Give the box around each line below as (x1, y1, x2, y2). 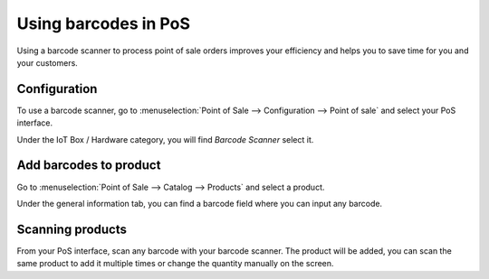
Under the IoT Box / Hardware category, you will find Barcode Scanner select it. (16, 134, 314, 144)
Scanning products (16, 221, 127, 237)
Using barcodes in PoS (16, 14, 190, 33)
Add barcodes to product (16, 158, 161, 173)
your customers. (16, 57, 79, 68)
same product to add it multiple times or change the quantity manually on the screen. (16, 258, 334, 269)
